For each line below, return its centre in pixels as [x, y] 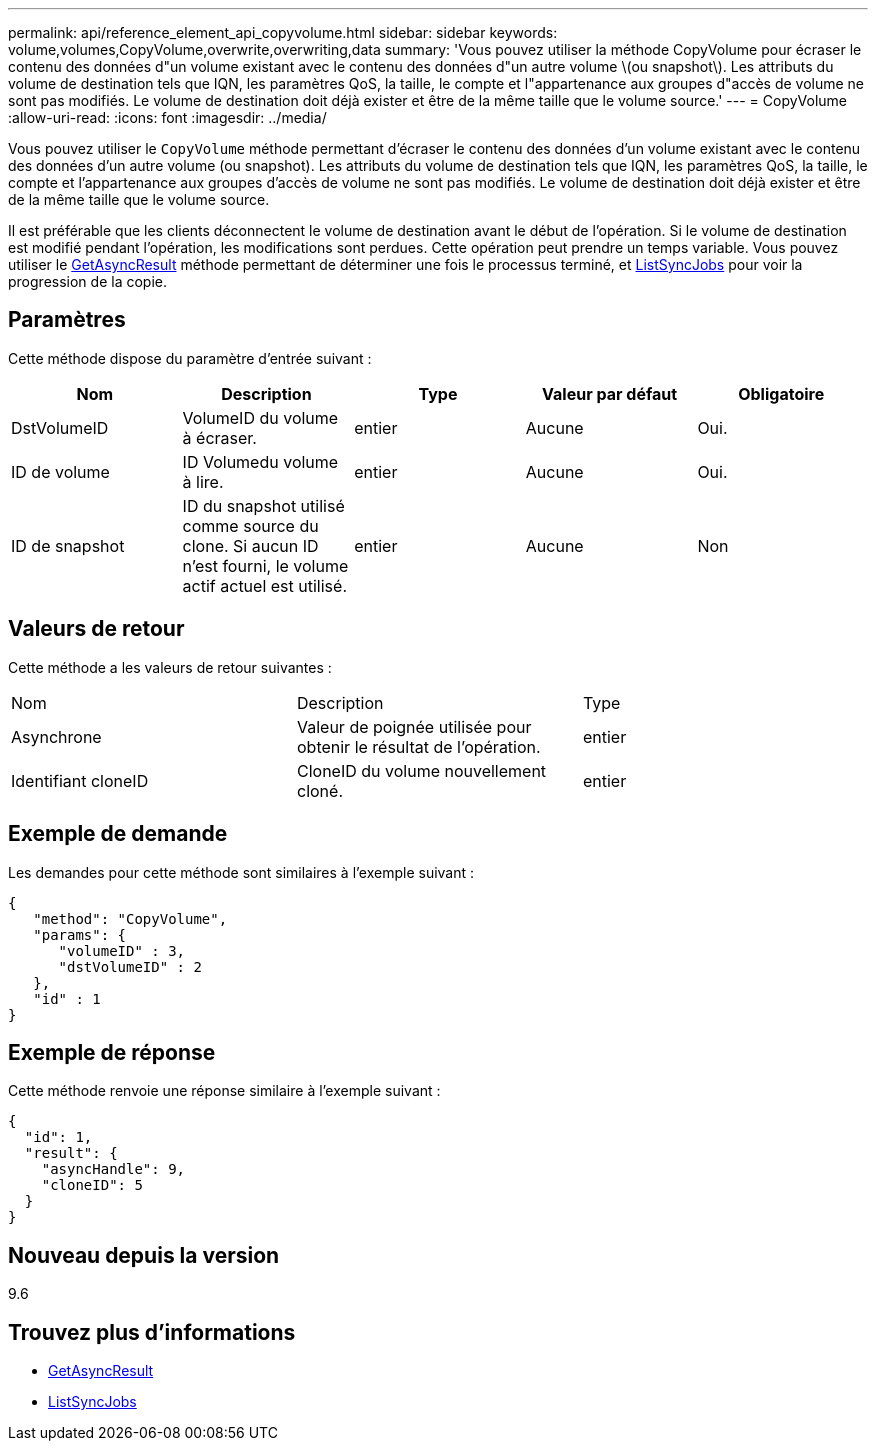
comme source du [250, 525]
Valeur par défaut [610, 393]
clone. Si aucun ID [250, 545]
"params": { [80, 934]
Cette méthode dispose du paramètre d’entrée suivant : [190, 358]
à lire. [203, 481]
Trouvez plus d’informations [152, 1332]
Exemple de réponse [112, 1052]
